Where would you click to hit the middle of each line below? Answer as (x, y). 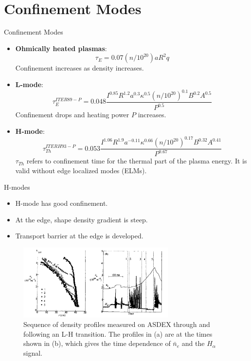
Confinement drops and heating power (72, 115)
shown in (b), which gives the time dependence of (97, 343)
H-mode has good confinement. (62, 203)
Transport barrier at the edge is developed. (79, 236)
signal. (33, 353)
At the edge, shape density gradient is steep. (81, 219)
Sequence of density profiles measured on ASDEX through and (117, 324)
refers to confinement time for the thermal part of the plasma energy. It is (137, 161)
